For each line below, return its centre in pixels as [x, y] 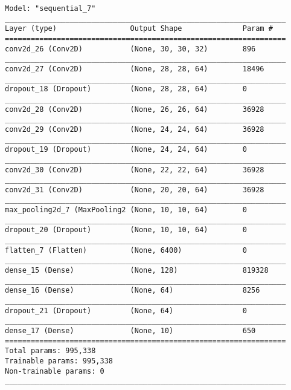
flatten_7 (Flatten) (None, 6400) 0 [126, 250]
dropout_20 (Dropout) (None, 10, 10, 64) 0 [126, 230]
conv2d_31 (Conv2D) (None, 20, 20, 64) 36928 [135, 190]
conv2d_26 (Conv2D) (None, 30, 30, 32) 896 [130, 49]
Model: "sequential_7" [50, 8]
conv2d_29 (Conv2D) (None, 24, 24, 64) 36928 [135, 129]
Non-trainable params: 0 [55, 371]
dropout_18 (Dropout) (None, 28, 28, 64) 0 [126, 89]
